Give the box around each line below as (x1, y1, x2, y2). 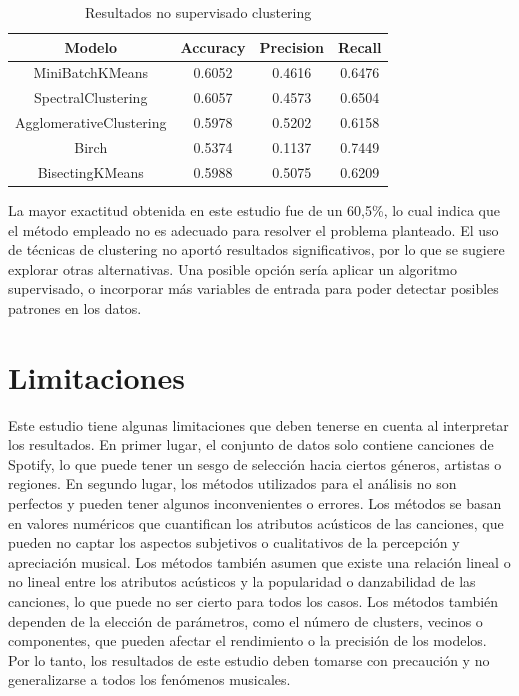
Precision (259, 36, 324, 57)
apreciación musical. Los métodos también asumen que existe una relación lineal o (8, 551, 511, 572)
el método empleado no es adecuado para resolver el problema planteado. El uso (8, 219, 499, 240)
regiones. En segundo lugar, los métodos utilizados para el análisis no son (8, 473, 457, 494)
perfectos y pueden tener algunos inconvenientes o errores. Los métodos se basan (8, 492, 502, 513)
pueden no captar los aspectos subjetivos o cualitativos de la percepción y (8, 532, 460, 553)
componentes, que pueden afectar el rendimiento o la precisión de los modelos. (8, 630, 487, 651)
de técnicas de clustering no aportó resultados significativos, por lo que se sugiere (8, 239, 505, 260)
